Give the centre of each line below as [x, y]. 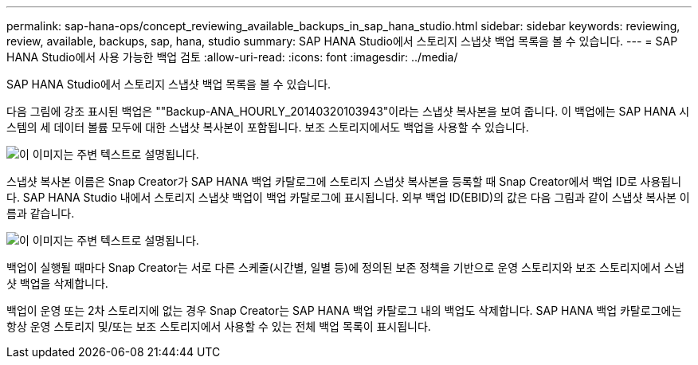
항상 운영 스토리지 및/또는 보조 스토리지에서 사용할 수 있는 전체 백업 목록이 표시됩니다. [219, 326]
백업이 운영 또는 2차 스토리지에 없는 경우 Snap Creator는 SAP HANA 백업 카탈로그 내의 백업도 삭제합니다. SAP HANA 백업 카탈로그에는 [344, 310]
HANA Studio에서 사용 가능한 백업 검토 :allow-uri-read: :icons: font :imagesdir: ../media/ [232, 57]
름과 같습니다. [41, 213]
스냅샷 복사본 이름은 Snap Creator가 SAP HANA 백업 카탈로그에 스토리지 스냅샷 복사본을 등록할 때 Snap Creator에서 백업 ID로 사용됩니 [344, 181]
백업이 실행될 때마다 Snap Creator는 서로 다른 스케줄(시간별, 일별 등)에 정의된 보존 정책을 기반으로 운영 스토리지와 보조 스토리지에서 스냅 [345, 267]
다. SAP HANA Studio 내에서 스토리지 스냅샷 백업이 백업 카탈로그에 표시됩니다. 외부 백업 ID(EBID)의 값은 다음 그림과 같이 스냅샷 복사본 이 [348, 197]
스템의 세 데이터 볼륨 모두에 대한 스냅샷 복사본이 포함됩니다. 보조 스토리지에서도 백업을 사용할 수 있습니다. [268, 127]
